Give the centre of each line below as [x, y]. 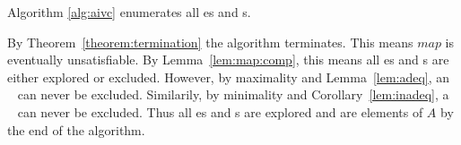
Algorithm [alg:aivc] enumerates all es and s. [129, 12]
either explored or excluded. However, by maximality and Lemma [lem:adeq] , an [229, 77]
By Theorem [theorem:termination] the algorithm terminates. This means [210, 42]
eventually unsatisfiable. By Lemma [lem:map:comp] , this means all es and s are [228, 60]
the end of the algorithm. [76, 129]
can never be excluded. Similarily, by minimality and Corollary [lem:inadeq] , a [233, 94]
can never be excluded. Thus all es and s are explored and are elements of [220, 111]
